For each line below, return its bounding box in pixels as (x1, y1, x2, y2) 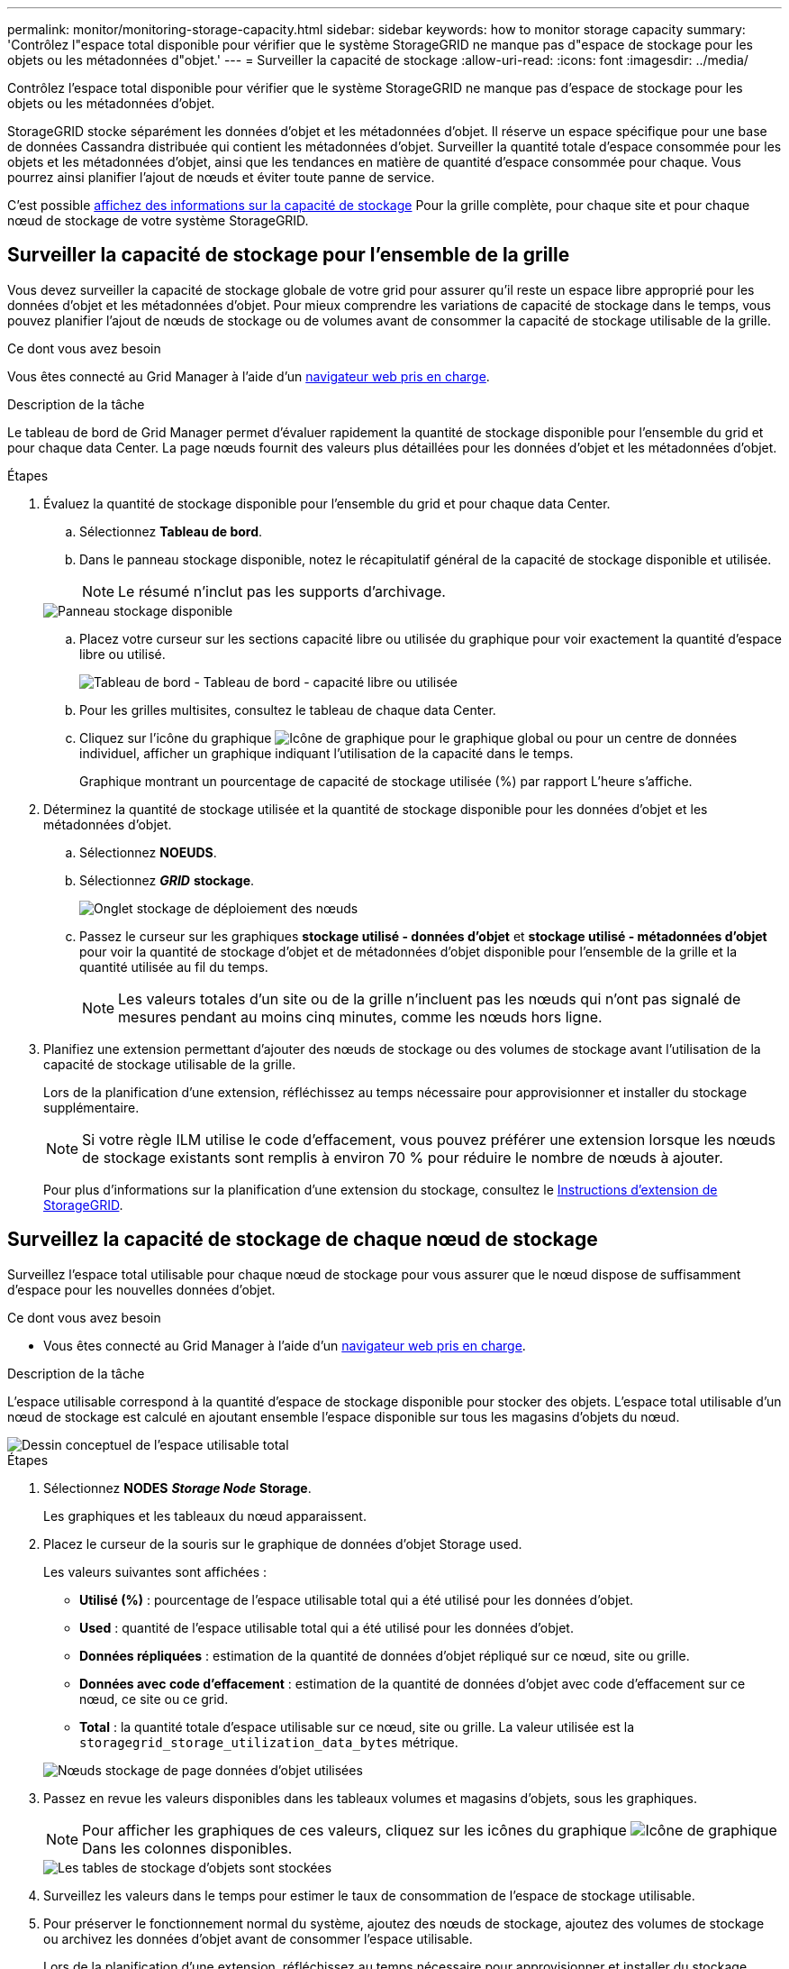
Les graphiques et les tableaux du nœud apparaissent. (43, 1507, 367, 1524)
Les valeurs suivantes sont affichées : (43, 1563, 268, 1580)
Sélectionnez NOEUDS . (79, 844, 217, 860)
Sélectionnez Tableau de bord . (79, 523, 263, 539)
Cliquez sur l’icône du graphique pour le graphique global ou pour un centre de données (79, 729, 738, 746)
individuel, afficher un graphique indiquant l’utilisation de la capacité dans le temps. (79, 745, 574, 761)
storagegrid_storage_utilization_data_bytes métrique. (79, 1734, 458, 1750)
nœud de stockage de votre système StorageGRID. (7, 213, 309, 228)
